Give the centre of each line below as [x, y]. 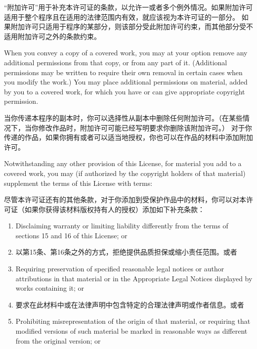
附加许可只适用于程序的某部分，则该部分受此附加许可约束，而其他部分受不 [132, 26]
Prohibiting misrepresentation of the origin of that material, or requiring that [133, 321]
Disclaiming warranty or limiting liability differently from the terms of [122, 226]
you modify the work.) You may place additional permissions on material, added [126, 82]
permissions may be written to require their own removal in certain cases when [123, 72]
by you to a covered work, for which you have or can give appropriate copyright [125, 91]
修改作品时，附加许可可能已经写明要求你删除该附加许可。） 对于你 [145, 127]
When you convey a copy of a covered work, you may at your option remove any [126, 53]
